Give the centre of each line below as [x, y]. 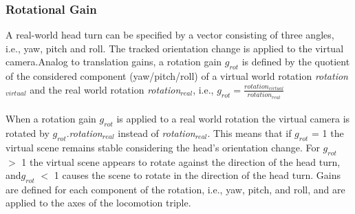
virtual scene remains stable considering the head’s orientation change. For [163, 147]
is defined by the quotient [296, 62]
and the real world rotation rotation [105, 89]
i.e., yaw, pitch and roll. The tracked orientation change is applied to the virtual [175, 48]
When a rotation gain [51, 119]
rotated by [28, 132]
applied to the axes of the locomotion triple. [98, 203]
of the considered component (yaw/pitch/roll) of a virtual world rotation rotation [177, 76]
